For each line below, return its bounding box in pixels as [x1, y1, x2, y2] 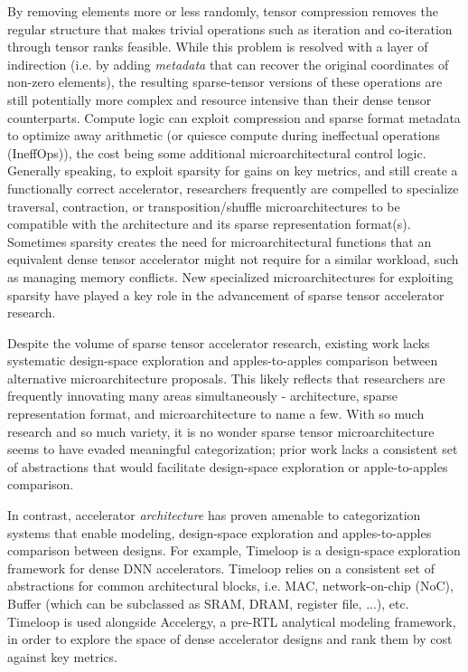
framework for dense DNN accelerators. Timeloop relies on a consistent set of [7, 558, 435, 577]
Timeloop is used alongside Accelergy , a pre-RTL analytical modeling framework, [7, 611, 456, 630]
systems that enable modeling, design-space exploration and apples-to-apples [7, 523, 432, 542]
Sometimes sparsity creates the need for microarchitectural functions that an [7, 232, 432, 251]
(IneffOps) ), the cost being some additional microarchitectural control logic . [7, 143, 426, 162]
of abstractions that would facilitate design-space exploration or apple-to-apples [7, 457, 448, 476]
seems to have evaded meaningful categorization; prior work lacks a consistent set [7, 440, 458, 459]
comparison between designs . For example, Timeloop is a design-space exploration [7, 541, 461, 560]
